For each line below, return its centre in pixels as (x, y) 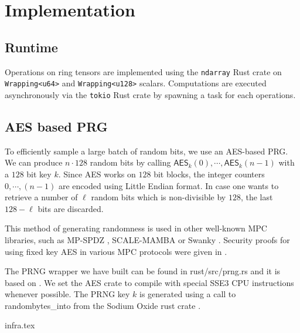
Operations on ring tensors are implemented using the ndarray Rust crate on (143, 71)
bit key (39, 174)
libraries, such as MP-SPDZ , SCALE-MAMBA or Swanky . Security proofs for (147, 239)
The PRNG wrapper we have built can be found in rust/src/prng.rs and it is (143, 271)
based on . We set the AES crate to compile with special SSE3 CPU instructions (149, 282)
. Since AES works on (97, 174)
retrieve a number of (41, 197)
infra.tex (20, 325)
